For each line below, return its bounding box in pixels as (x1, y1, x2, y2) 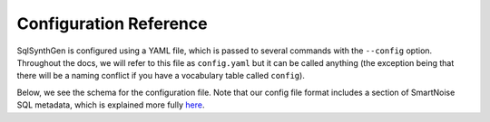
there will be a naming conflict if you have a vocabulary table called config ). (16, 70, 306, 81)
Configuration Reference (16, 14, 208, 33)
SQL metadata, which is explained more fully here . (16, 99, 205, 110)
